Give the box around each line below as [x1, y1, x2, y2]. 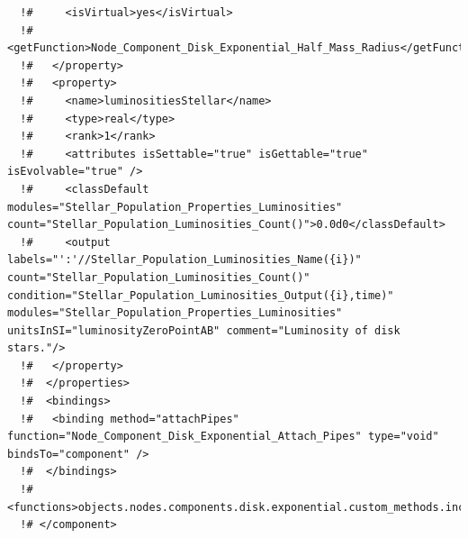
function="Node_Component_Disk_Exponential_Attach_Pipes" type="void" [7, 430, 439, 443]
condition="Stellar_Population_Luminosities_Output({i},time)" [7, 288, 394, 302]
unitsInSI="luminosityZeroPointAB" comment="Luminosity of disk [7, 324, 400, 337]
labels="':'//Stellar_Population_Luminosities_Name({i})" [7, 253, 362, 267]
